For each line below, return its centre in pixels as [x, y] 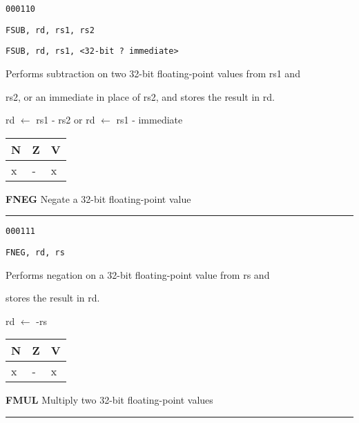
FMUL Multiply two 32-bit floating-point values [109, 400]
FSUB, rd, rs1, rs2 [50, 30]
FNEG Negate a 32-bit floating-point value [98, 198]
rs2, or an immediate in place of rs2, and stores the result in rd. [140, 96]
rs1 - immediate [149, 120]
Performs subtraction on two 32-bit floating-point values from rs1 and [153, 73]
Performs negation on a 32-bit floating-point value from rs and [138, 274]
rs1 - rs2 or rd [66, 120]
